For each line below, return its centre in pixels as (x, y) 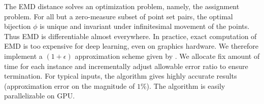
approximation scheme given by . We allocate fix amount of (167, 56)
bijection (18, 26)
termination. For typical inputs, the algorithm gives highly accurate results (121, 76)
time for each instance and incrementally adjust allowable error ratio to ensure (126, 66)
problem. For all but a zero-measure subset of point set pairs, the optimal (119, 16)
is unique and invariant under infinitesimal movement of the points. (145, 26)
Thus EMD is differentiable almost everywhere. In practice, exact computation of (130, 36)
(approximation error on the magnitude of (70, 85)
